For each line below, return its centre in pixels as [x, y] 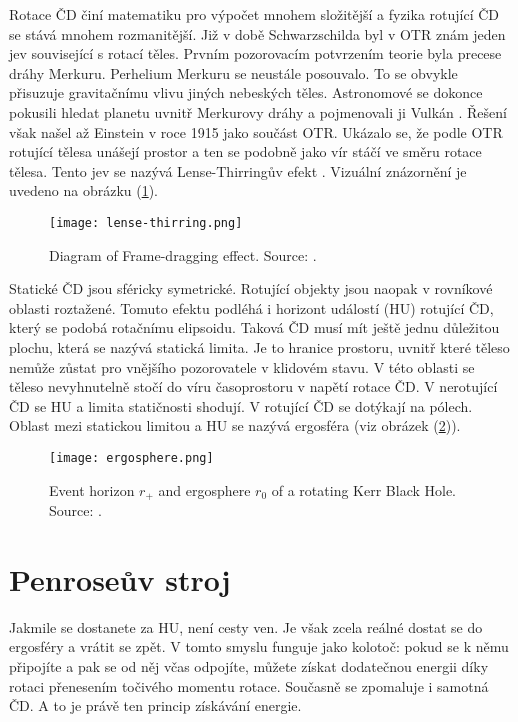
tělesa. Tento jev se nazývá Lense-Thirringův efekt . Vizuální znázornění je [238, 170]
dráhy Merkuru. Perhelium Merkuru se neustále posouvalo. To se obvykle [233, 72]
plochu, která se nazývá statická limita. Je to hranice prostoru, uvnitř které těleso [259, 346]
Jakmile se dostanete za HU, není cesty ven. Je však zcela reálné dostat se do [246, 626]
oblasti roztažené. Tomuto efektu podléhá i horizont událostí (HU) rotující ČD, [251, 307]
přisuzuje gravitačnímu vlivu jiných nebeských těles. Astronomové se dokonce [246, 92]
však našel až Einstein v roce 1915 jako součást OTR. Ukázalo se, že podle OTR [256, 131]
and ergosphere [204, 489]
